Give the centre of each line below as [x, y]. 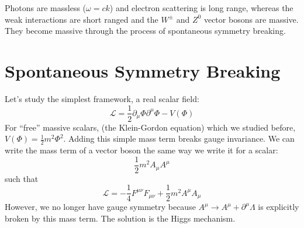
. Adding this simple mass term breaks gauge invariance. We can [179, 138]
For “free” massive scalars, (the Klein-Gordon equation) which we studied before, [150, 127]
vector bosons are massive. [251, 19]
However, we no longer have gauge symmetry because [100, 207]
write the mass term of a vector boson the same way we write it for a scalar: [141, 150]
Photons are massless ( [46, 8]
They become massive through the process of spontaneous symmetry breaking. [145, 31]
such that [22, 178]
